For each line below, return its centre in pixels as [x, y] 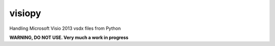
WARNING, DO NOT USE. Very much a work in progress [69, 37]
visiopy [25, 13]
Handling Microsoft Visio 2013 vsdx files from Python [65, 28]
